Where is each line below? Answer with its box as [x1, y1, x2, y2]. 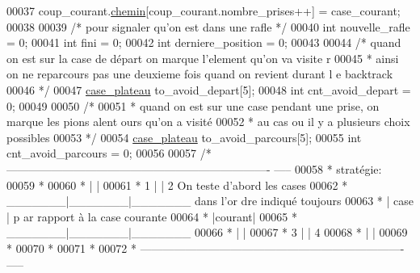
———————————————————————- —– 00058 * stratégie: [6, 160, 382, 177]
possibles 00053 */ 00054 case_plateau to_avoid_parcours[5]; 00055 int [6, 128, 362, 145]
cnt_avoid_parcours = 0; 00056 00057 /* [6, 145, 212, 162]
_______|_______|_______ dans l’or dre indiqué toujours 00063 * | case [6, 192, 414, 209]
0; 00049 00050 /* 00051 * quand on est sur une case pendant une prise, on [6, 97, 380, 114]
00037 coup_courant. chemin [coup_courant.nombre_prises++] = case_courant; [6, 2, 401, 19]
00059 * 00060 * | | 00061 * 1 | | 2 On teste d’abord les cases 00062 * [6, 176, 348, 193]
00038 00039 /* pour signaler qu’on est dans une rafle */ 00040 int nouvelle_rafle [6, 18, 410, 35]
